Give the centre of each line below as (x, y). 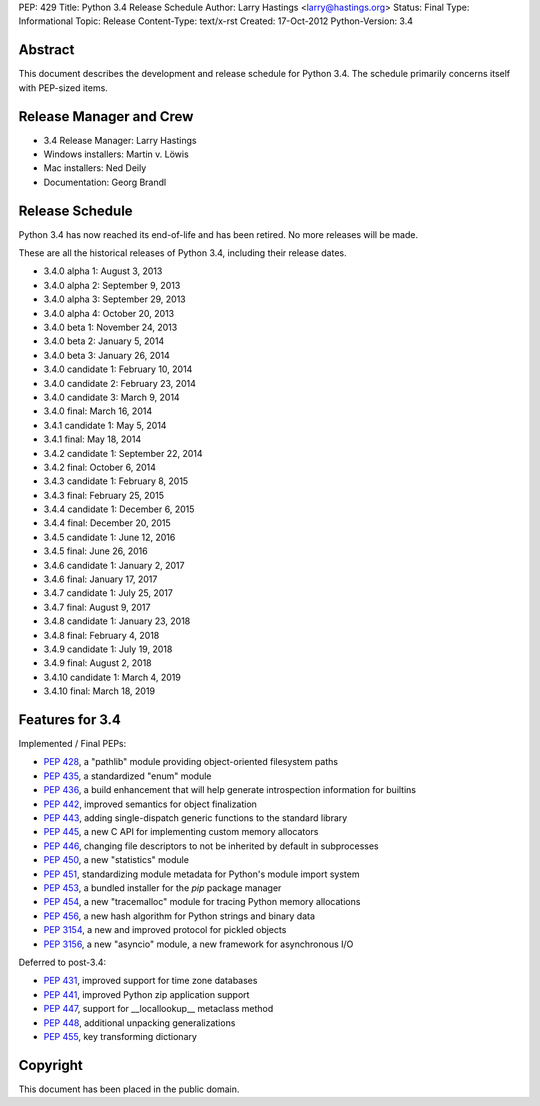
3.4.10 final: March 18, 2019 (99, 691)
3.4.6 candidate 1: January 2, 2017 (114, 565)
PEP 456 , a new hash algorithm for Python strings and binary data (179, 916)
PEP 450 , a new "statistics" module (116, 860)
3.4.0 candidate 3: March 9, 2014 (111, 397)
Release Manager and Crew (106, 116)
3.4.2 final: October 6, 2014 (100, 467)
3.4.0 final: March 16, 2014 (98, 411)
